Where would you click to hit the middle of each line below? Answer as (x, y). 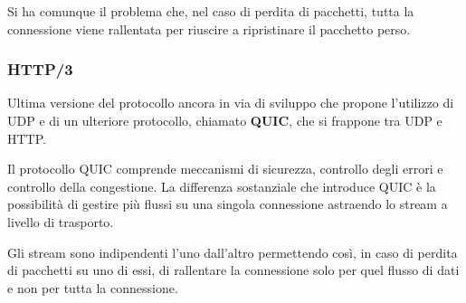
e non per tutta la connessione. (93, 287)
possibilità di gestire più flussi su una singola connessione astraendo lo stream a (228, 204)
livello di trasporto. (61, 221)
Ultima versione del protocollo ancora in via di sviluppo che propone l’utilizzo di (231, 103)
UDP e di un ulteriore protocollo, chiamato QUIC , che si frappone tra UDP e (225, 120)
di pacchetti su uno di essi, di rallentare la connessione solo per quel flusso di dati (233, 270)
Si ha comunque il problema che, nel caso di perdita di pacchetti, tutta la (211, 11)
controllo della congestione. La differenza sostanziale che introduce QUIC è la (222, 186)
